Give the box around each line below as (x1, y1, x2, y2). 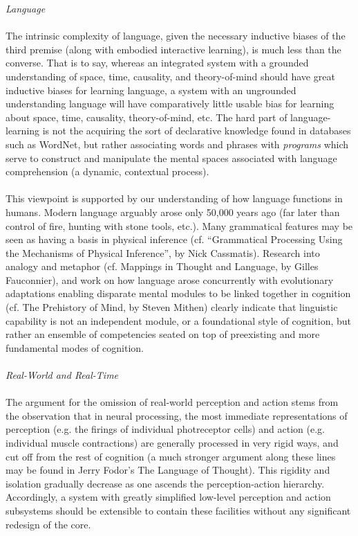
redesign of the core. (6, 517, 91, 531)
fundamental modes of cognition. (6, 340, 144, 355)
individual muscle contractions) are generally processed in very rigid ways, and (6, 436, 339, 449)
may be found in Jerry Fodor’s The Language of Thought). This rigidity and (6, 463, 330, 477)
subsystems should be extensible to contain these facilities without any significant (6, 503, 351, 517)
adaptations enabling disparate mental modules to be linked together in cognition (6, 286, 351, 301)
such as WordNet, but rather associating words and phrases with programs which (6, 136, 349, 151)
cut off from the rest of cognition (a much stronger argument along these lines (6, 449, 336, 463)
